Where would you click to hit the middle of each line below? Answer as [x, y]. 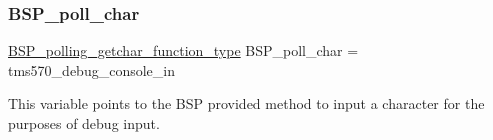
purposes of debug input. [84, 123]
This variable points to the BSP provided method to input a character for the [246, 103]
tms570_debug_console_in [91, 69]
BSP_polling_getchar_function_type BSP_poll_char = [183, 50]
